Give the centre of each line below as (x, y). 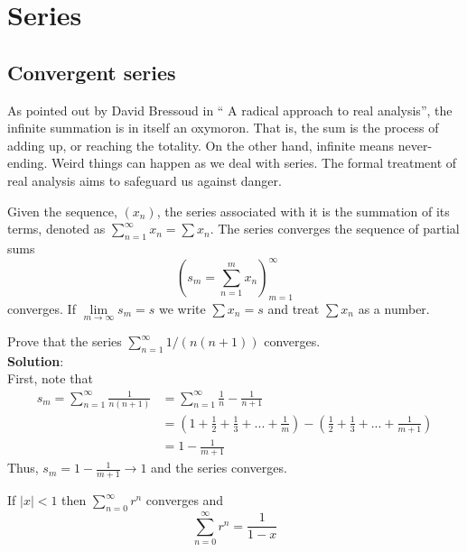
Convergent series (92, 72)
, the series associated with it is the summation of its (303, 211)
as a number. (394, 308)
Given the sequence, (62, 211)
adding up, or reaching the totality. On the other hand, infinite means (201, 145)
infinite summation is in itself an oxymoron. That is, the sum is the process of (223, 128)
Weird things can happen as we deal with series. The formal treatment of (254, 163)
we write (182, 308)
